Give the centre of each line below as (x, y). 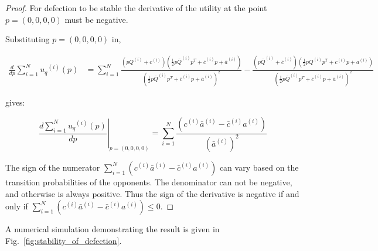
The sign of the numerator (53, 167)
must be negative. (96, 19)
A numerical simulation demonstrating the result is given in (113, 229)
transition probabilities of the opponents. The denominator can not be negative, (149, 182)
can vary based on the (259, 167)
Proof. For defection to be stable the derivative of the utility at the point (136, 8)
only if (17, 206)
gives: (15, 102)
